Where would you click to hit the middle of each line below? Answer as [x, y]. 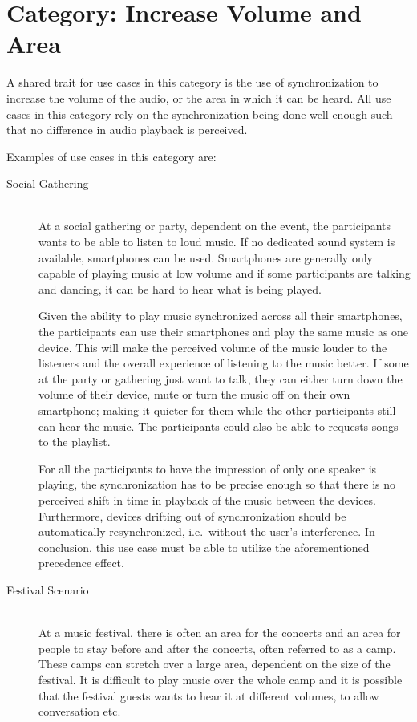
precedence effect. [81, 563]
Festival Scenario [48, 589]
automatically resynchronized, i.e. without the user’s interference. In [207, 531]
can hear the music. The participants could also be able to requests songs [219, 426]
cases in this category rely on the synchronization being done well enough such [200, 114]
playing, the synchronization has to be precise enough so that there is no [217, 484]
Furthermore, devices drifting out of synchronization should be [192, 515]
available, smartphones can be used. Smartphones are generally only [206, 257]
